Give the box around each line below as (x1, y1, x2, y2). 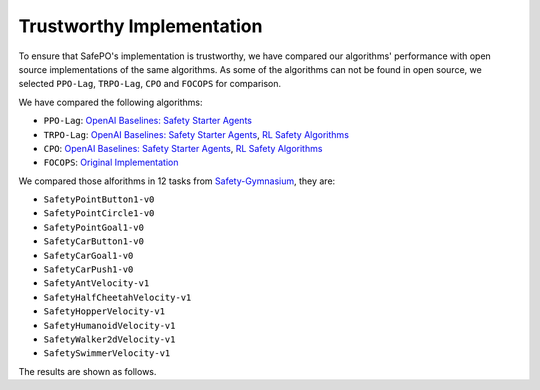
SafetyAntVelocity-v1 (43, 278, 150, 289)
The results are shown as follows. (18, 365, 157, 377)
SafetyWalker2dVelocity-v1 (43, 333, 176, 345)
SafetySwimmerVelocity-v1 (43, 348, 171, 359)
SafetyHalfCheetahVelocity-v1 (43, 291, 192, 303)
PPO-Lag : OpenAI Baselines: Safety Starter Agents (43, 115, 252, 127)
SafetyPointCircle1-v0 (43, 208, 155, 219)
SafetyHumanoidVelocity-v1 (43, 320, 176, 331)
